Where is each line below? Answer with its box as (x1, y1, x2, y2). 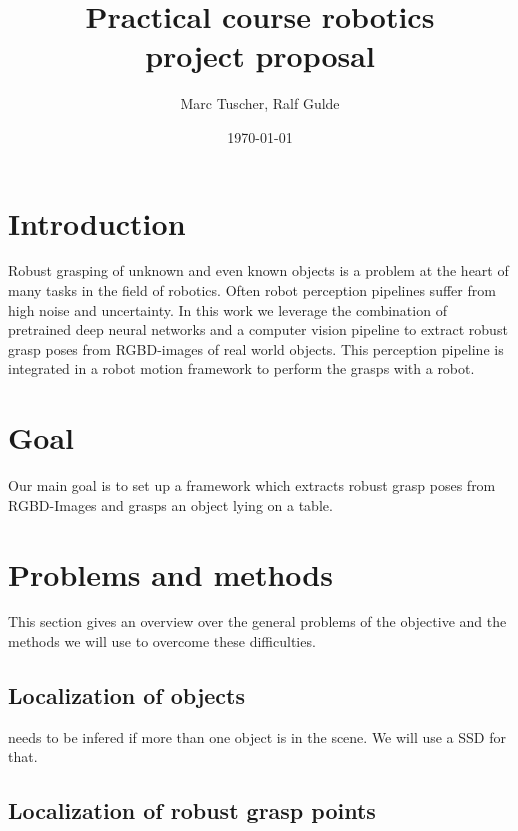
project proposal (145, 35, 375, 76)
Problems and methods (8, 553, 333, 594)
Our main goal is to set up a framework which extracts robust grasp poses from (8, 475, 496, 496)
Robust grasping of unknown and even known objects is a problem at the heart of (8, 260, 509, 281)
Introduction (8, 202, 186, 243)
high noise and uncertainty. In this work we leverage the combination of (8, 299, 447, 320)
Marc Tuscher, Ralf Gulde (180, 93, 340, 114)
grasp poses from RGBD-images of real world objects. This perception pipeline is (8, 338, 504, 359)
